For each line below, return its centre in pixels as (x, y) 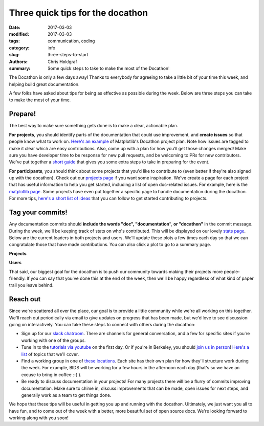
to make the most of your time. (40, 100)
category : (19, 48)
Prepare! (22, 114)
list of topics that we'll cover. (50, 354)
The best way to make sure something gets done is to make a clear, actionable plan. (94, 126)
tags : (14, 41)
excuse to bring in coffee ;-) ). (51, 375)
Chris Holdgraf (63, 62)
